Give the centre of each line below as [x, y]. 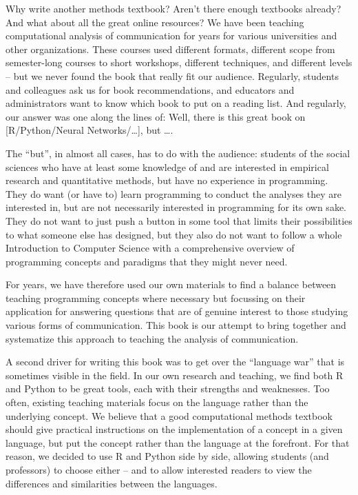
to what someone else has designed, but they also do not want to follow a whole [174, 234]
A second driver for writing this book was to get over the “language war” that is [175, 362]
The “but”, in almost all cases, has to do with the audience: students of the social [178, 153]
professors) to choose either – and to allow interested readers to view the [159, 469]
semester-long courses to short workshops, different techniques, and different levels [179, 62]
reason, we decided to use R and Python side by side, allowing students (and [167, 456]
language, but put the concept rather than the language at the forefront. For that [178, 442]
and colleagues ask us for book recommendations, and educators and [150, 89]
